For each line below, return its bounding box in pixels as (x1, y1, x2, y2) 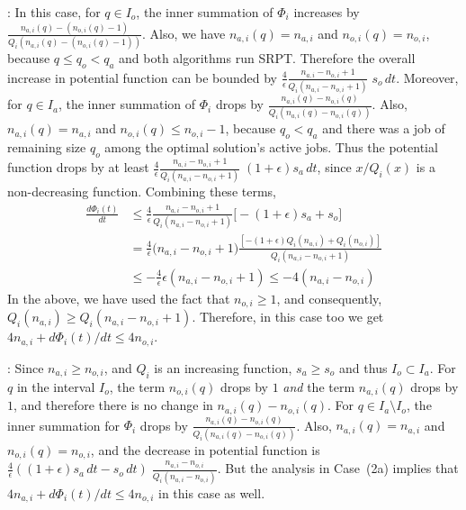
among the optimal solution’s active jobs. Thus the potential (104, 138, 438, 157)
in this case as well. (158, 483, 265, 502)
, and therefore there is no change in (13, 396, 213, 414)
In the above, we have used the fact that (7, 288, 230, 307)
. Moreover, (396, 68, 459, 87)
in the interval (16, 377, 95, 396)
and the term (282, 377, 355, 396)
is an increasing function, (154, 358, 292, 377)
